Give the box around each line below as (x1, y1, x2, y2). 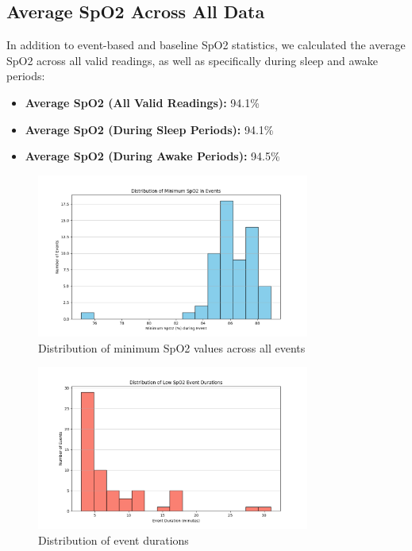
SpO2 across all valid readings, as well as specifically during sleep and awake (6, 52, 379, 68)
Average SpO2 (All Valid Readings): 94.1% (25, 94, 260, 110)
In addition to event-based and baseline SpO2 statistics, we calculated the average (6, 37, 406, 53)
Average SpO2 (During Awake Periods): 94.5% (25, 148, 280, 164)
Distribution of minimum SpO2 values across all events (38, 339, 306, 356)
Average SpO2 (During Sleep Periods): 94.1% (25, 121, 274, 137)
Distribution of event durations (38, 531, 189, 548)
